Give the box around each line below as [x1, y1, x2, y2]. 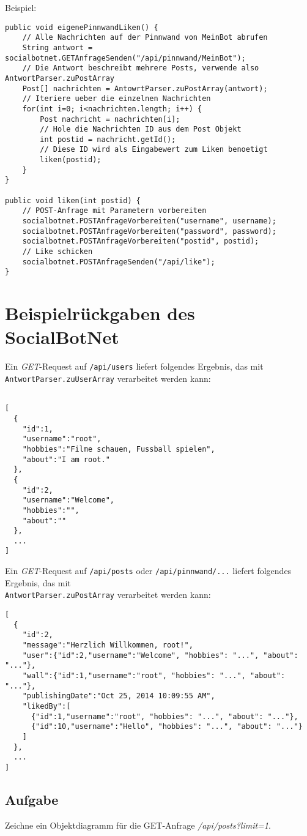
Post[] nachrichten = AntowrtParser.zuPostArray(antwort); [22, 84, 268, 93]
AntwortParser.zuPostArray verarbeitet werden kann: [5, 588, 211, 601]
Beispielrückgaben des [5, 300, 195, 326]
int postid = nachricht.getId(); [40, 135, 176, 144]
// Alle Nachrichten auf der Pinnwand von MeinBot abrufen [22, 33, 268, 42]
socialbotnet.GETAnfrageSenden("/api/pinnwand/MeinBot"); [5, 53, 246, 62]
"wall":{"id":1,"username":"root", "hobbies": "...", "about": [22, 671, 286, 680]
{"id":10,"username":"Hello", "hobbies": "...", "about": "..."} [31, 722, 303, 731]
